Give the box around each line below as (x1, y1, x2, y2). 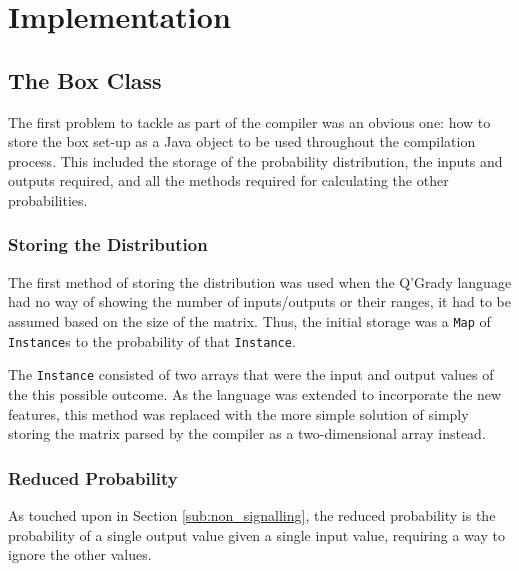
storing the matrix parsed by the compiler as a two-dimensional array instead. (8, 423, 486, 444)
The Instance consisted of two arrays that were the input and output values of (8, 364, 494, 385)
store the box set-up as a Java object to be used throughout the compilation (8, 131, 476, 152)
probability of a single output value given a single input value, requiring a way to (8, 524, 505, 545)
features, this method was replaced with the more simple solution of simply (8, 403, 469, 424)
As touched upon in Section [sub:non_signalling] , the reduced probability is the (8, 504, 496, 525)
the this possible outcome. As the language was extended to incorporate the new (8, 383, 502, 404)
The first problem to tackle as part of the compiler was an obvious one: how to (8, 111, 491, 132)
